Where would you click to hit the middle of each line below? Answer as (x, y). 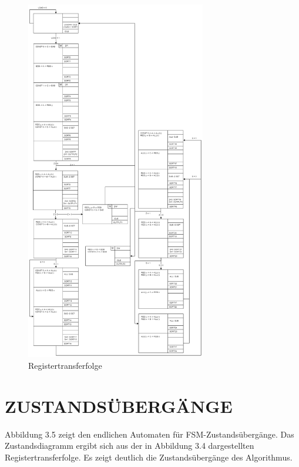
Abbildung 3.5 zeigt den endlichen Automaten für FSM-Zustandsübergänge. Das (149, 434)
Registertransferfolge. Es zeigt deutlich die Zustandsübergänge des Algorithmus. (149, 457)
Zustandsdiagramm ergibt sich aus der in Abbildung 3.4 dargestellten (130, 446)
